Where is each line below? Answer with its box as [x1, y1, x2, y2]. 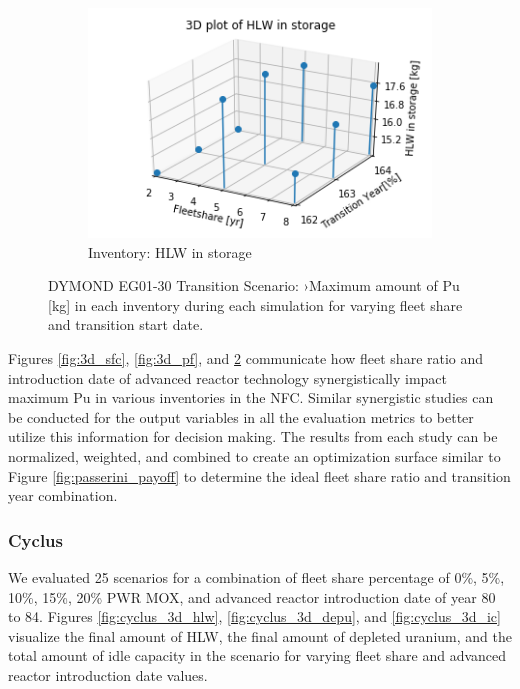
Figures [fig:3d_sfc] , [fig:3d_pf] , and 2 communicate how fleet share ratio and [8, 347, 484, 368]
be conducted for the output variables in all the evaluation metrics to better [8, 406, 474, 427]
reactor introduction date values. [8, 664, 208, 685]
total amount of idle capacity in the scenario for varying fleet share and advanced [8, 645, 507, 666]
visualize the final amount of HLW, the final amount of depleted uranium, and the [8, 625, 512, 646]
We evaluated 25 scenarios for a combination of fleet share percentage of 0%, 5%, [8, 566, 505, 587]
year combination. [8, 485, 118, 506]
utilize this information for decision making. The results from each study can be [8, 426, 498, 447]
